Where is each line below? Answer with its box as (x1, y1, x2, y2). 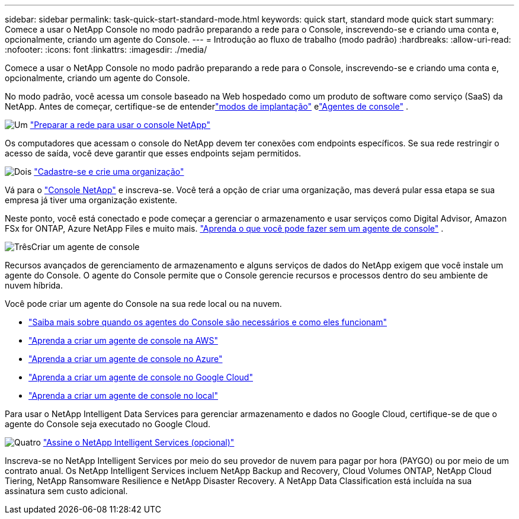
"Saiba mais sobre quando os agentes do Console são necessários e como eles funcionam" (28, 317, 387, 327)
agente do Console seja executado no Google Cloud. (5, 419, 211, 429)
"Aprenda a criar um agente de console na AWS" (28, 335, 218, 345)
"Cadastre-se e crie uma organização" (34, 166, 184, 177)
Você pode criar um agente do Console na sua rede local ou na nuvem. (5, 299, 282, 309)
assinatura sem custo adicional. (5, 486, 128, 496)
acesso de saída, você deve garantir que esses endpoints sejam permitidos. (5, 148, 302, 158)
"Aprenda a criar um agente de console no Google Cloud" (28, 372, 253, 382)
